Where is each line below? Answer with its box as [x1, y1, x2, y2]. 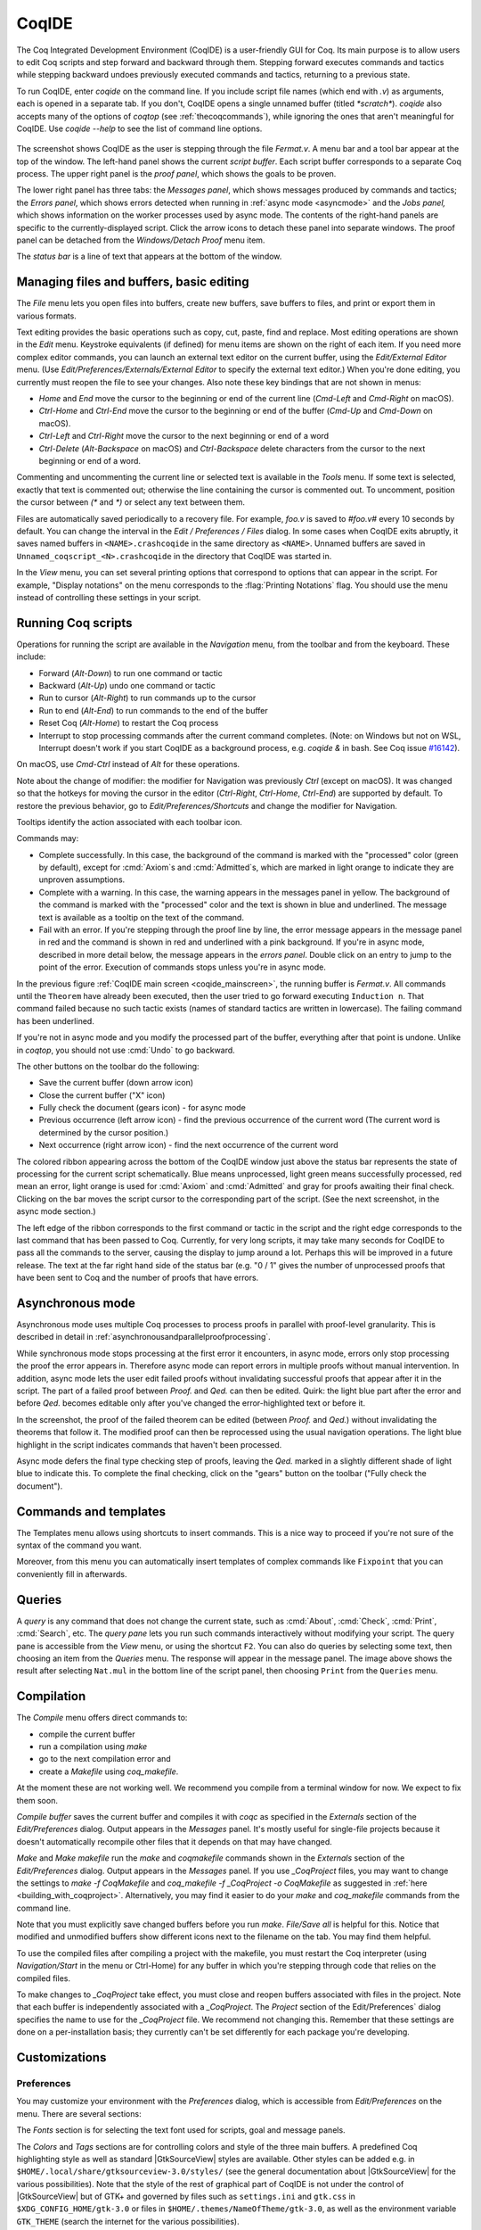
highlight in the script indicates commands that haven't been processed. [16, 1439, 282, 1449]
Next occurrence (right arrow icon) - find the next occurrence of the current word [38, 1140, 338, 1151]
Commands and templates [16, 1504, 167, 1519]
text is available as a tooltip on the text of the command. [38, 912, 245, 922]
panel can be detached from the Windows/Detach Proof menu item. [16, 235, 265, 245]
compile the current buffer [38, 1729, 135, 1739]
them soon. [16, 1795, 58, 1805]
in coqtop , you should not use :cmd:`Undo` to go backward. [16, 1045, 235, 1055]
